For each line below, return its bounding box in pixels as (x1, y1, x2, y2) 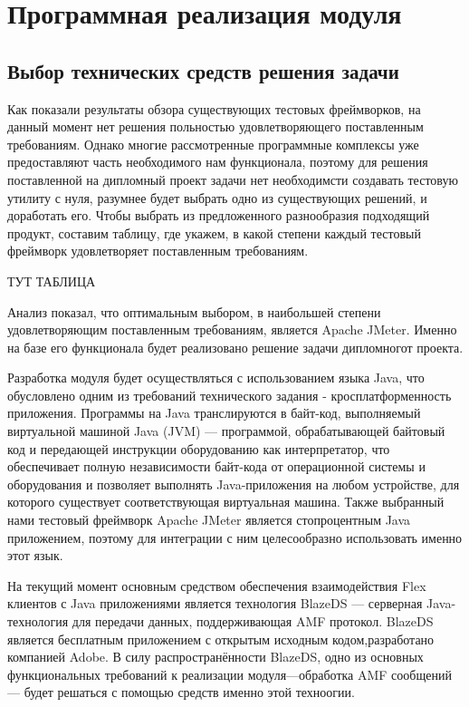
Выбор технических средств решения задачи (7, 56, 399, 84)
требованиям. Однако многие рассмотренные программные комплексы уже (7, 134, 419, 153)
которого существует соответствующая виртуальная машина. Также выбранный (7, 492, 445, 511)
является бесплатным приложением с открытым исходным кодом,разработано (7, 629, 435, 648)
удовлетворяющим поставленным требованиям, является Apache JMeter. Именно (7, 320, 457, 339)
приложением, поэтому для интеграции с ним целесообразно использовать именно (7, 528, 463, 547)
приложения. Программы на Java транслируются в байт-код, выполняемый (7, 403, 421, 422)
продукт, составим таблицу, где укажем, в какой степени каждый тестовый (7, 223, 421, 242)
